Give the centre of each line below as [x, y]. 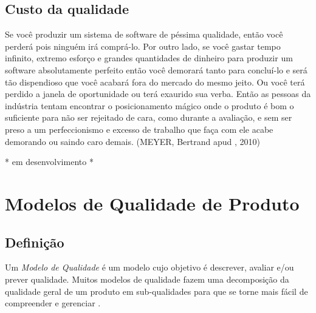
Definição [35, 242]
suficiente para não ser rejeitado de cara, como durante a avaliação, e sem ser [149, 117]
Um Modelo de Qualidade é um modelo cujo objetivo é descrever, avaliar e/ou [149, 267]
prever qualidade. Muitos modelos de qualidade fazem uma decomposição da [147, 279]
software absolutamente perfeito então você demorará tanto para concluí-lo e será [156, 69]
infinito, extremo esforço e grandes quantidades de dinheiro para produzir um [149, 58]
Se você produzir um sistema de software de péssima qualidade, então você [144, 34]
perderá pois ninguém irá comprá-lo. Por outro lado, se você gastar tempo [143, 46]
